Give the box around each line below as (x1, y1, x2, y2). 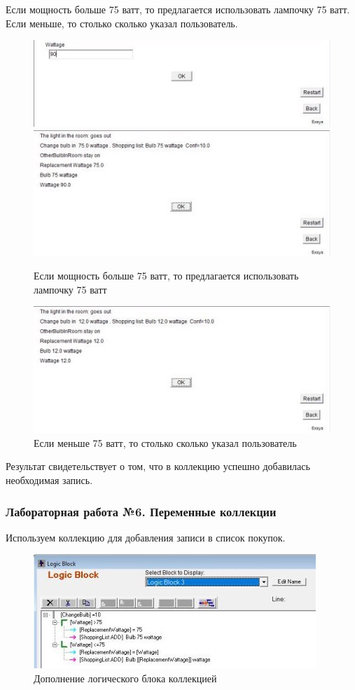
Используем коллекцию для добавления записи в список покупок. (6, 530, 286, 544)
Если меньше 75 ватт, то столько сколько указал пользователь (34, 435, 297, 450)
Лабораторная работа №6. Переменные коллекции (6, 502, 277, 520)
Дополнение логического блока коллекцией (34, 671, 217, 686)
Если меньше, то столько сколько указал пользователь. (6, 15, 238, 30)
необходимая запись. (6, 473, 93, 488)
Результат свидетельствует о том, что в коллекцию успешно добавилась (6, 459, 310, 474)
